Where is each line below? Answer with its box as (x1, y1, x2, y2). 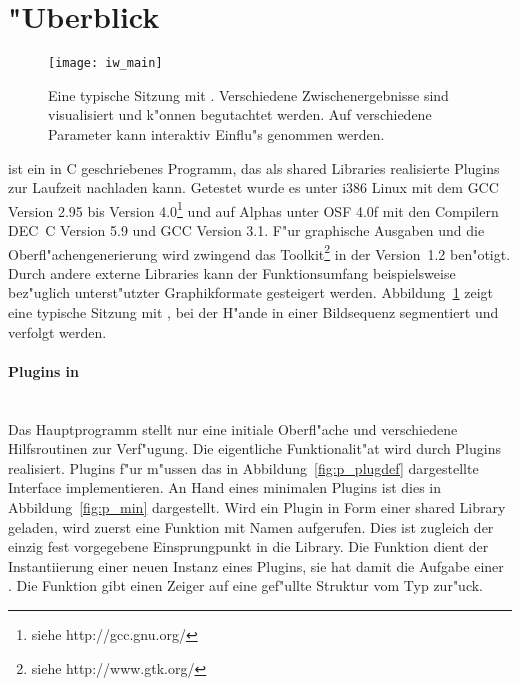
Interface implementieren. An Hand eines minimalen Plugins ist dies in (8, 477, 442, 498)
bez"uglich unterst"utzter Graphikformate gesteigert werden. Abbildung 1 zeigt (8, 282, 494, 303)
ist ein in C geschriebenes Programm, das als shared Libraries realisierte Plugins (8, 157, 500, 178)
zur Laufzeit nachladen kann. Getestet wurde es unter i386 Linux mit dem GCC (8, 177, 499, 198)
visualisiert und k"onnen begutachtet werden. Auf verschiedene (48, 104, 432, 125)
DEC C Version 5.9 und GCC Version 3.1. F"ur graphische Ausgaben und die (8, 220, 485, 240)
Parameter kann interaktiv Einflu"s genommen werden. (48, 123, 385, 144)
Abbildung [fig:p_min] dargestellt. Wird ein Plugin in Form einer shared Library (8, 496, 506, 517)
